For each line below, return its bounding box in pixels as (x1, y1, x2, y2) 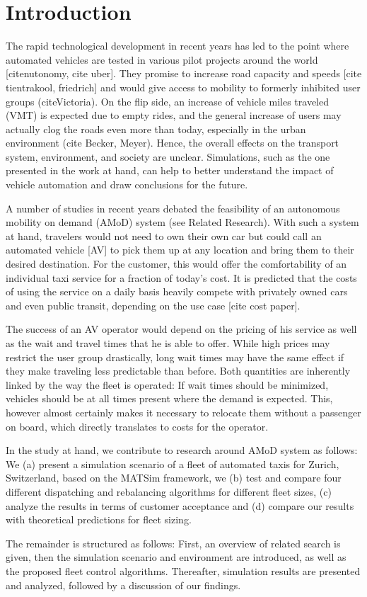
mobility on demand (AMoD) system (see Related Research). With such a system (6, 215, 359, 229)
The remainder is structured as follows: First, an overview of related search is (6, 535, 341, 550)
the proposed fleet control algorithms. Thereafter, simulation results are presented (6, 563, 361, 578)
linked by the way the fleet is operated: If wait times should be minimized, (6, 377, 329, 392)
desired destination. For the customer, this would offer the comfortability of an (6, 256, 347, 271)
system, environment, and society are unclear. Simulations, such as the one (6, 149, 330, 164)
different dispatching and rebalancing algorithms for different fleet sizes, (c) (6, 484, 332, 499)
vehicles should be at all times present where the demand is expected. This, (6, 391, 333, 406)
